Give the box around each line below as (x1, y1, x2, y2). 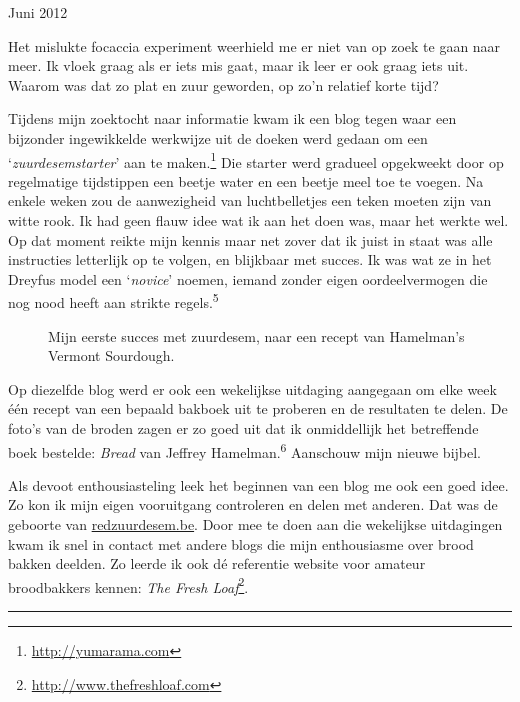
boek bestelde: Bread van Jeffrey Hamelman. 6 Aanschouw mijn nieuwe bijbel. (8, 438, 481, 462)
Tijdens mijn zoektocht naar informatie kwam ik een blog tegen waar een (8, 108, 457, 129)
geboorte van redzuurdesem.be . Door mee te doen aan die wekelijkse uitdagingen (8, 514, 503, 535)
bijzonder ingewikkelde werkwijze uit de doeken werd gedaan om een (8, 127, 428, 148)
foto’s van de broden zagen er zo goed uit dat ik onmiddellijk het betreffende (8, 418, 479, 438)
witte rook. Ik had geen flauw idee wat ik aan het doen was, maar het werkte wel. (8, 210, 509, 230)
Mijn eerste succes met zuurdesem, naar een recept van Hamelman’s (48, 325, 465, 346)
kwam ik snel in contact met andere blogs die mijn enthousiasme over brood (8, 533, 474, 554)
